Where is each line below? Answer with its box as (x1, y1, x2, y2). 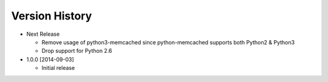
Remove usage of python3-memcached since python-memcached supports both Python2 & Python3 (41, 38, 295, 46)
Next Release (26, 30, 60, 38)
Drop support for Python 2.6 (41, 47, 112, 55)
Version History (11, 9, 92, 22)
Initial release (41, 64, 75, 72)
